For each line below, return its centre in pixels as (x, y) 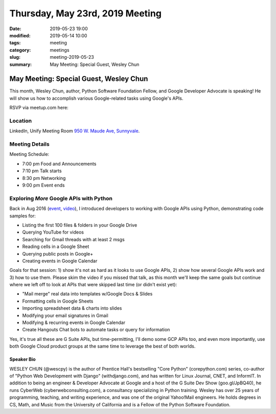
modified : (20, 35)
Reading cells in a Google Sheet (56, 247)
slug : (15, 57)
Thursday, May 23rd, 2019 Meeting (86, 13)
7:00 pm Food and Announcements (59, 164)
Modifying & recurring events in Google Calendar (74, 323)
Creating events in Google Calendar (60, 261)
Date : (15, 29)
